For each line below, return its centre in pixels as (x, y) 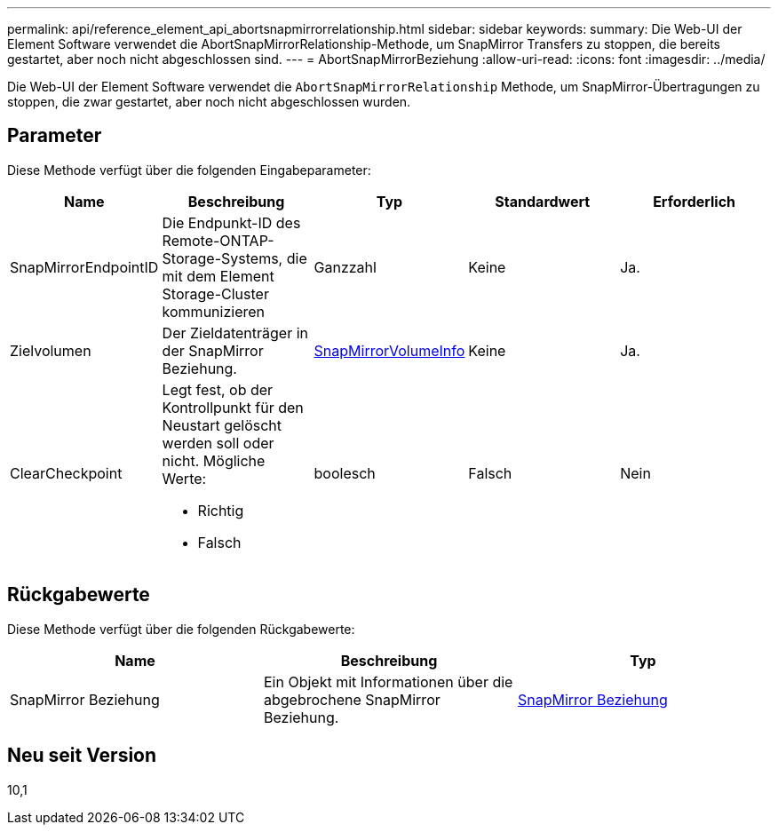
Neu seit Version (82, 756)
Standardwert (543, 201)
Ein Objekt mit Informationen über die (388, 681)
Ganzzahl (345, 267)
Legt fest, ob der (218, 389)
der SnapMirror (213, 350)
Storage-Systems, (222, 258)
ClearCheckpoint (66, 473)
